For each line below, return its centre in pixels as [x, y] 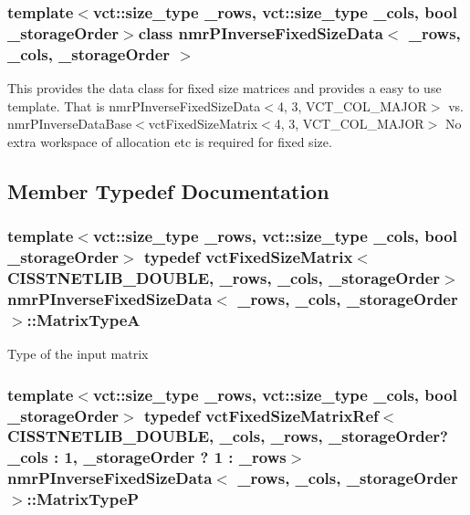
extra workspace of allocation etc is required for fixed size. [170, 141]
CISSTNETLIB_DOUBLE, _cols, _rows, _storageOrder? [228, 436]
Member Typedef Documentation [168, 190]
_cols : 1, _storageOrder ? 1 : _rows [147, 457]
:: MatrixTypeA [84, 319]
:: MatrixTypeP [83, 499]
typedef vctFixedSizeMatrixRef [261, 415]
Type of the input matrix [78, 354]
